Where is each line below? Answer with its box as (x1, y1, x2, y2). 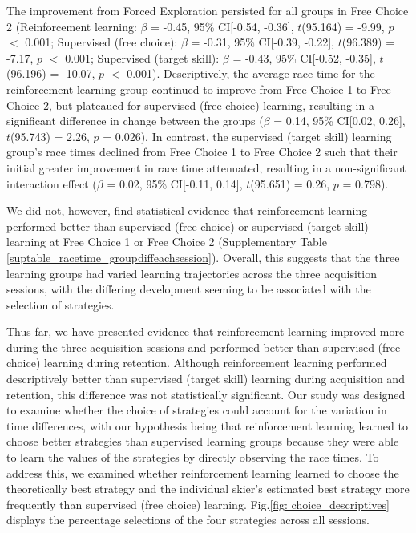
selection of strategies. (6, 296, 115, 313)
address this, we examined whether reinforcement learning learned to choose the (6, 464, 399, 481)
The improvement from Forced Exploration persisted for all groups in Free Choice (6, 2, 409, 18)
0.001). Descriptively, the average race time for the (127, 65, 375, 82)
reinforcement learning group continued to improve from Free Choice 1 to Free (6, 80, 391, 97)
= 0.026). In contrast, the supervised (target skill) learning (103, 127, 392, 144)
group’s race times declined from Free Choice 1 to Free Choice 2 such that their (6, 143, 398, 160)
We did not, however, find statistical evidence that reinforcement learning (6, 202, 368, 219)
